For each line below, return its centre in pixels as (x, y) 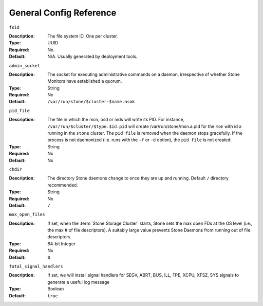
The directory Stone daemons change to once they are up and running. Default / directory (138, 178)
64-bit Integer (61, 244)
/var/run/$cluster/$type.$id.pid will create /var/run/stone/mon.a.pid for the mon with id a (145, 126)
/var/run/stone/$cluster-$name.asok (91, 102)
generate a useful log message (78, 282)
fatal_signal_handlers (36, 267)
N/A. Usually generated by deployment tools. (92, 56)
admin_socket (25, 65)
